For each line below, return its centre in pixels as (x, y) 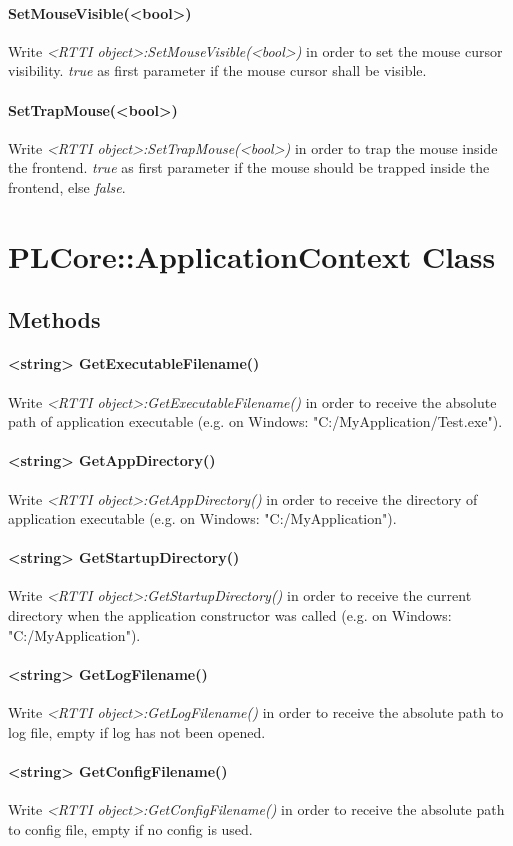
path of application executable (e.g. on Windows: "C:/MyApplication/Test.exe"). (255, 421)
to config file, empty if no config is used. (130, 828)
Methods (54, 319)
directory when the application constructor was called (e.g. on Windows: (230, 615)
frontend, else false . (67, 186)
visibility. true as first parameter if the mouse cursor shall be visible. (217, 70)
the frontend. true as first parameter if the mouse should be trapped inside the (249, 167)
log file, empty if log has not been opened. (137, 731)
